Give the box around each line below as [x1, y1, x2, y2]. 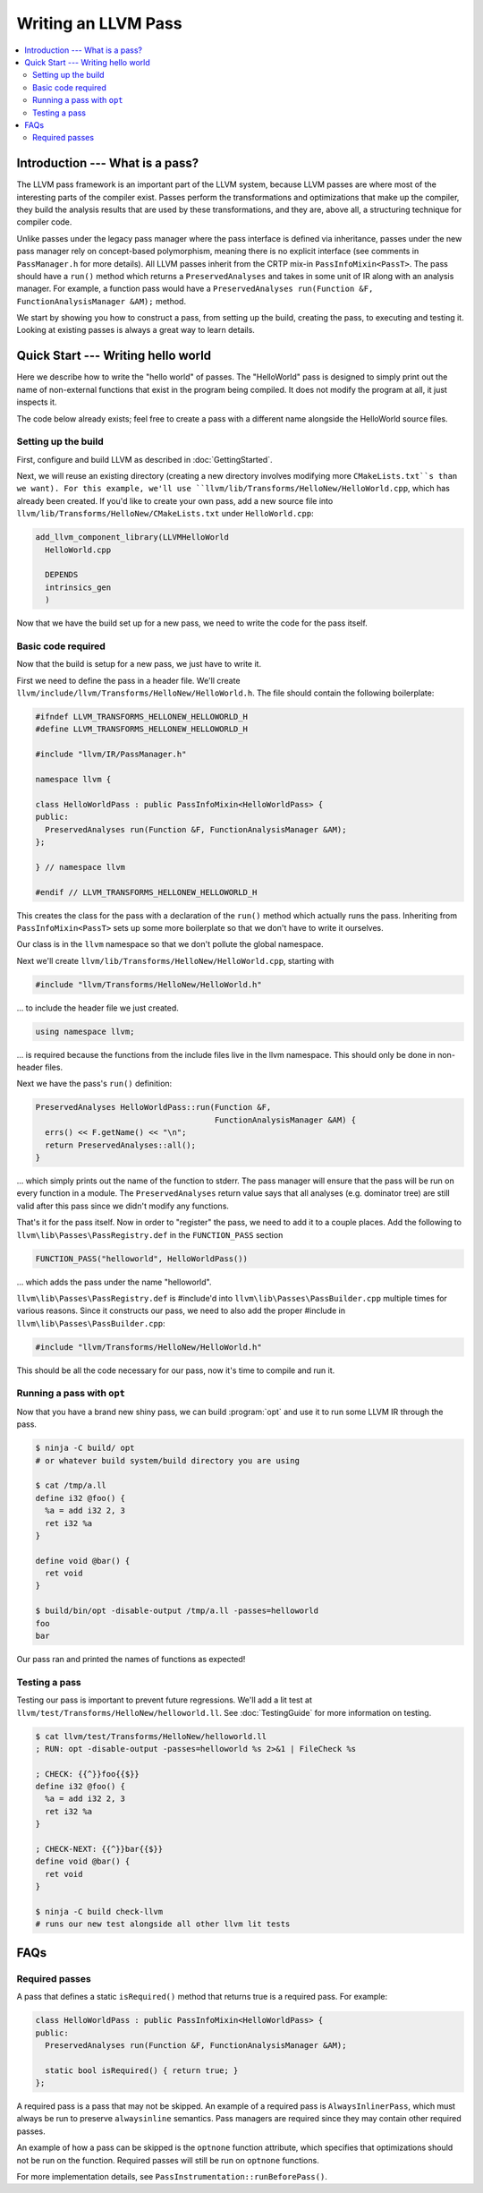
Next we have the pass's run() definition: [16, 1079, 173, 1089]
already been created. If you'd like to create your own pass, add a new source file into [16, 495, 334, 506]
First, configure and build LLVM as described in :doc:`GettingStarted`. [16, 454, 273, 465]
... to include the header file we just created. [16, 1003, 179, 1013]
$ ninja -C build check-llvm [35, 1907, 164, 1916]
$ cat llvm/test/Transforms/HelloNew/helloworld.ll [35, 1731, 267, 1741]
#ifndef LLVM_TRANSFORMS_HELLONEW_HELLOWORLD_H [35, 712, 248, 722]
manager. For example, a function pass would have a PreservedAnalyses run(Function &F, [16, 283, 374, 294]
